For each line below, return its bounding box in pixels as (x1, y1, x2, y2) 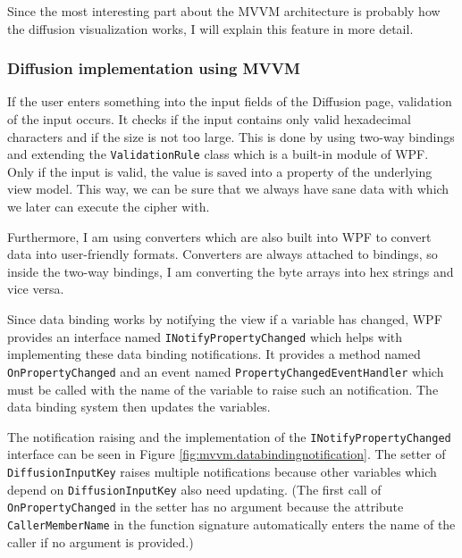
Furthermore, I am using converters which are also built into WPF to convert (7, 227, 432, 246)
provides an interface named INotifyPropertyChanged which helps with (7, 327, 403, 346)
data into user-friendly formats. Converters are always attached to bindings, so (7, 245, 438, 263)
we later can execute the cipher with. (7, 197, 210, 216)
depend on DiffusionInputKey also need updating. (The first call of (7, 479, 382, 498)
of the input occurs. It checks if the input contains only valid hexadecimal (7, 110, 411, 128)
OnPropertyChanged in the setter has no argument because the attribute (7, 497, 404, 516)
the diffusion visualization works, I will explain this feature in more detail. (7, 19, 414, 37)
